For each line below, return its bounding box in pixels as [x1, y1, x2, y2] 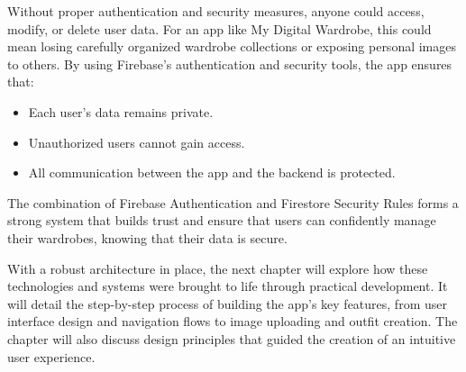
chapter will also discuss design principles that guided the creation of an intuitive [7, 329, 456, 348]
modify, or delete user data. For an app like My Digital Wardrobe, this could [7, 19, 432, 38]
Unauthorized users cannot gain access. [28, 132, 245, 151]
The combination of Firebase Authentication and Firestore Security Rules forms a [7, 193, 459, 212]
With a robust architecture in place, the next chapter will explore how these [7, 259, 428, 277]
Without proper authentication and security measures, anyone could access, [7, 2, 425, 20]
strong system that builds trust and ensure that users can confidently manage [7, 211, 436, 230]
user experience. [7, 347, 96, 366]
